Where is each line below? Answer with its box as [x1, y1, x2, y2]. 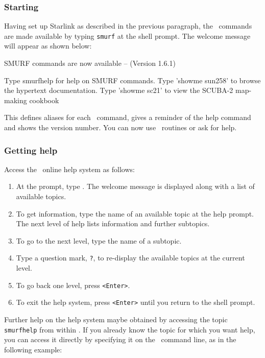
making [4, 94, 27, 105]
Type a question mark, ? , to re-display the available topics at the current [16, 252, 245, 263]
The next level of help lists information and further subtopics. [16, 218, 210, 229]
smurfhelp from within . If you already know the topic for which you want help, [4, 324, 255, 335]
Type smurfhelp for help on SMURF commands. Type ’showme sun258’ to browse [4, 75, 261, 85]
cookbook [29, 94, 59, 105]
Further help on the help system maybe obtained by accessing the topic [4, 314, 228, 324]
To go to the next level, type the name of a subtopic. [16, 235, 182, 246]
